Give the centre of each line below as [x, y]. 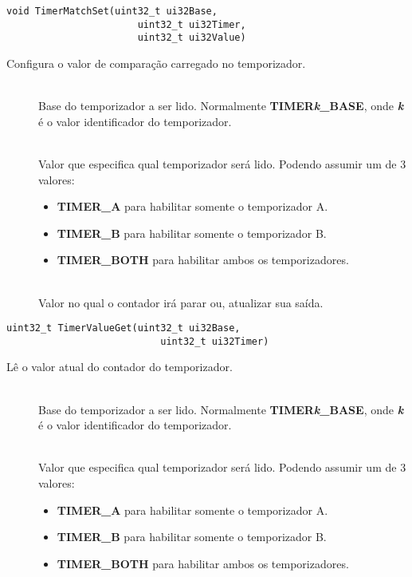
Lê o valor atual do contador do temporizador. [120, 367]
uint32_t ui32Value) [192, 38]
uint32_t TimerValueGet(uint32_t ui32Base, [124, 328]
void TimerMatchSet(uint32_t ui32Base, [112, 11]
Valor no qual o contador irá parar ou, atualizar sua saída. [181, 302]
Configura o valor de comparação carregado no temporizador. [156, 63]
